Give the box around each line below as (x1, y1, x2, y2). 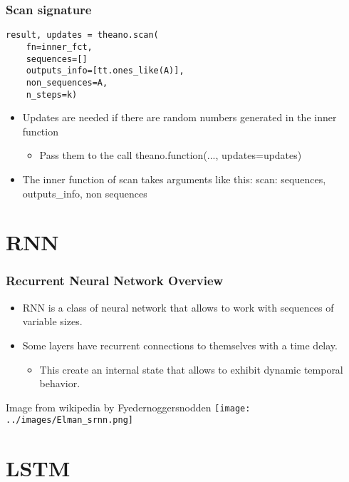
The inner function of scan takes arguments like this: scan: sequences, (22, 171, 326, 186)
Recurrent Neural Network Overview (6, 272, 224, 289)
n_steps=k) (26, 89, 78, 100)
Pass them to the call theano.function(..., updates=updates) (39, 148, 302, 163)
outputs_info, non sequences (22, 185, 147, 200)
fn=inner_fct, (26, 41, 93, 52)
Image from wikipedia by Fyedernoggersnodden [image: (6, 399, 251, 414)
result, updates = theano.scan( (6, 30, 159, 41)
